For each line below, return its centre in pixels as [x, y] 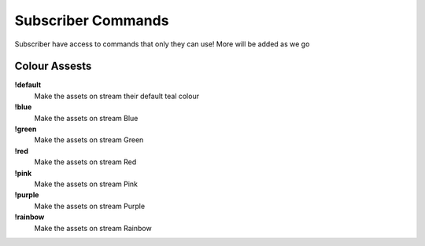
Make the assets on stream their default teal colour [117, 96]
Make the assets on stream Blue [86, 118]
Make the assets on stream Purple [90, 206]
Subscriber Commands [92, 20]
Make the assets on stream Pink [86, 184]
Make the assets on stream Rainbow [93, 228]
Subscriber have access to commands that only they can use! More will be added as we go [162, 44]
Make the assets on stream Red [85, 162]
